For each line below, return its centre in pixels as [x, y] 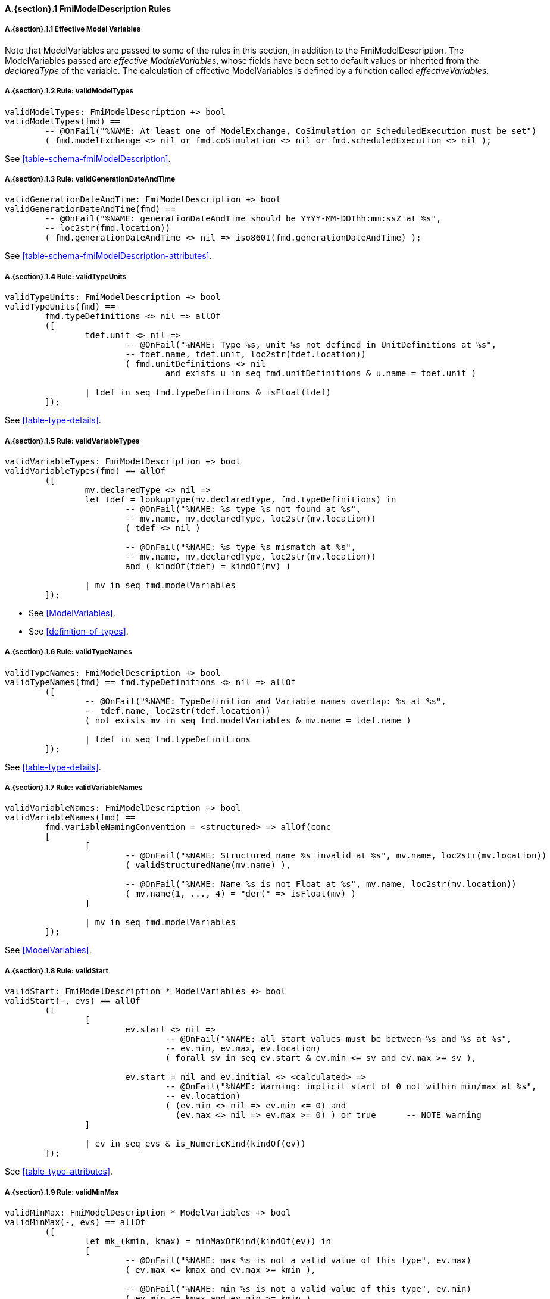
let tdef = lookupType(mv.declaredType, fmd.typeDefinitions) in [240, 499]
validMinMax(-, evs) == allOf [75, 1223]
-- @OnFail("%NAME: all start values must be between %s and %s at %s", [338, 1039]
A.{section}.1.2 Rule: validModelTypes [69, 91]
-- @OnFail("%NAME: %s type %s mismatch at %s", [241, 547]
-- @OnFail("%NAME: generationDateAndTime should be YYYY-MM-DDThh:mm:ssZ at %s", [243, 219]
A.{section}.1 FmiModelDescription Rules [88, 9]
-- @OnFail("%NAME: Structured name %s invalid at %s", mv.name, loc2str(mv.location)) [336, 856]
